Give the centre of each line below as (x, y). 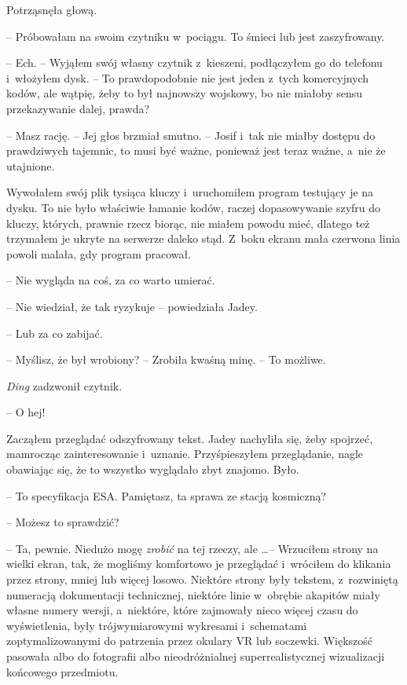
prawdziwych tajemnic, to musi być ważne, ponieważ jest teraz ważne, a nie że (196, 150)
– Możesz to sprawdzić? (63, 522)
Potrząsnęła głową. (52, 9)
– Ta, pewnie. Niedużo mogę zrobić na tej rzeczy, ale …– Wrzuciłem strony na (192, 548)
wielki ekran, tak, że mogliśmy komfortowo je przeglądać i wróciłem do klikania (199, 564)
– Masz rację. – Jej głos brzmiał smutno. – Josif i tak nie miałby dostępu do (191, 135)
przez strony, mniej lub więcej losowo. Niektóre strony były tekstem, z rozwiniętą (202, 579)
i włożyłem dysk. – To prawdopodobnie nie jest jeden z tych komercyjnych (188, 77)
